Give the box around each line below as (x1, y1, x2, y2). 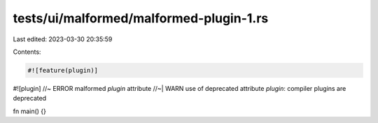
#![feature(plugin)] (27, 66, 98, 74)
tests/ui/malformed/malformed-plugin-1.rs (13, 10, 269, 26)
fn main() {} (13, 107, 47, 115)
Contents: (13, 48, 41, 56)
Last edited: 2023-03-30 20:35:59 (13, 35, 113, 43)
